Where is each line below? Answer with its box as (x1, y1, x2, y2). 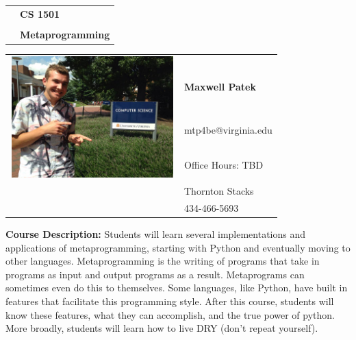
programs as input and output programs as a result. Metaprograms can (5, 267, 305, 281)
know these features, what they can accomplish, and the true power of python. (5, 307, 335, 321)
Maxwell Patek (184, 80, 256, 94)
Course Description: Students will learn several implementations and (5, 227, 306, 241)
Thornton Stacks (184, 184, 254, 198)
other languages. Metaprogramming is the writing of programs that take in (5, 254, 320, 268)
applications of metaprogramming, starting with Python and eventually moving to (5, 240, 351, 254)
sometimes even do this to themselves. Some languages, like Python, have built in (5, 280, 348, 295)
